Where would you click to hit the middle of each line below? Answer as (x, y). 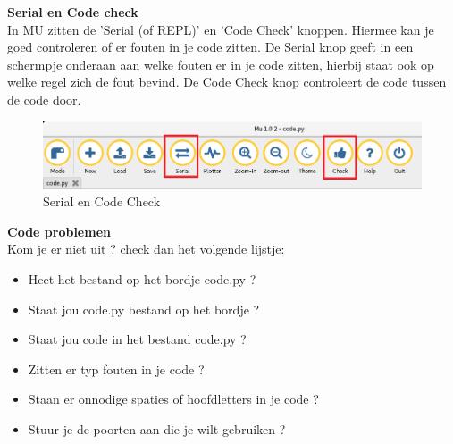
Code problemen (59, 231)
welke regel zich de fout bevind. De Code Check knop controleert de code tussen (227, 82)
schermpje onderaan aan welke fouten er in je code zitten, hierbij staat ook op (221, 64)
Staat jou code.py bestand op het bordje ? (144, 309)
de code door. (44, 99)
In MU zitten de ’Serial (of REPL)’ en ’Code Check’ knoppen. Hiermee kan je (221, 29)
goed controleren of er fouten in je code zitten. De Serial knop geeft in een (210, 47)
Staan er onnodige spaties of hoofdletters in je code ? (173, 399)
